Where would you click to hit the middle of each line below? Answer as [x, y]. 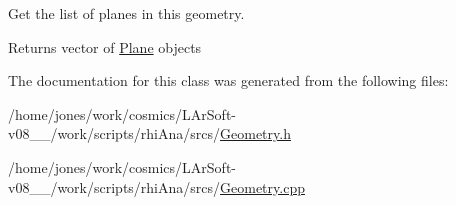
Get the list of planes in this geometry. [126, 13]
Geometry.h [255, 133]
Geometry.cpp [262, 186]
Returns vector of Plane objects [105, 46]
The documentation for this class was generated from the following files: [228, 80]
